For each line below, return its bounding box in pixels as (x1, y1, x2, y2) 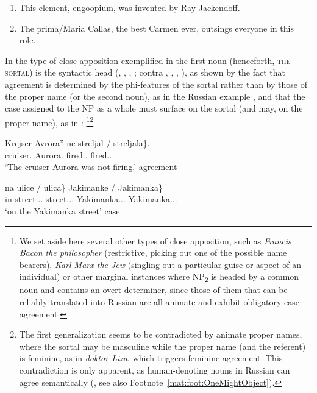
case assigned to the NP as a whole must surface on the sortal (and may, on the (5, 102, 303, 115)
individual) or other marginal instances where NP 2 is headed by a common (19, 270, 299, 285)
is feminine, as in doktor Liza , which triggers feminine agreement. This (19, 352, 283, 364)
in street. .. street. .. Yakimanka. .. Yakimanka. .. (5, 193, 177, 205)
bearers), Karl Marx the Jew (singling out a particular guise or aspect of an (19, 258, 302, 271)
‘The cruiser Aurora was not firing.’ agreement (5, 160, 177, 173)
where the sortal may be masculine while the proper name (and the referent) (19, 339, 306, 352)
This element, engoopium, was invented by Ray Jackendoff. (19, 1, 240, 13)
